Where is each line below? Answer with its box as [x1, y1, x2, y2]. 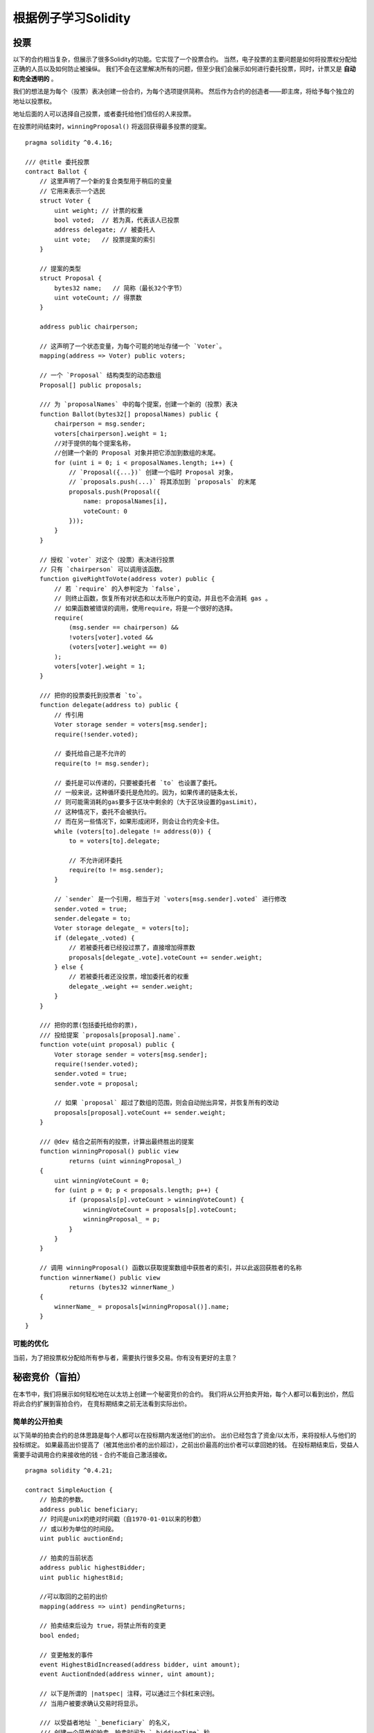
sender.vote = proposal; [54, 1079, 139, 1088]
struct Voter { [39, 197, 91, 204]
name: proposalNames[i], [83, 498, 168, 505]
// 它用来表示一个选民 [39, 187, 106, 195]
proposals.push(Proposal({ [69, 487, 161, 496]
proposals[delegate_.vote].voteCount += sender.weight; [69, 953, 262, 961]
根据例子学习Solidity [12, 10, 131, 26]
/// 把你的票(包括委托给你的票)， [39, 1021, 141, 1029]
